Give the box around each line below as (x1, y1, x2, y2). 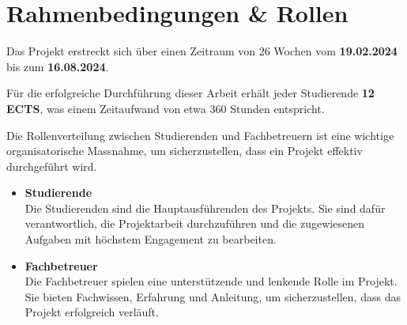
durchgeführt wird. (6, 157, 97, 174)
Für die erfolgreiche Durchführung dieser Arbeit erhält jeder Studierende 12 (6, 85, 375, 101)
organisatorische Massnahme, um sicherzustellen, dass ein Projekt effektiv (6, 142, 363, 159)
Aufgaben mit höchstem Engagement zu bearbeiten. (24, 231, 277, 248)
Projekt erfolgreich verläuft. (24, 304, 159, 320)
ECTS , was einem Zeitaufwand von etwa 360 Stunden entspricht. (6, 100, 325, 116)
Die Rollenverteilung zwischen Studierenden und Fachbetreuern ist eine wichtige (6, 127, 394, 143)
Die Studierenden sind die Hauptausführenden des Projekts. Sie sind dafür (24, 199, 386, 216)
